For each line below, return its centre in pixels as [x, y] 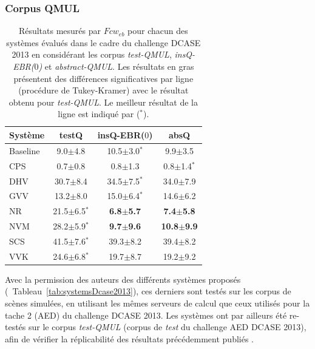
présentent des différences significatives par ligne [103, 78]
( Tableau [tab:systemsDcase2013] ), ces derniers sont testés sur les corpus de [148, 291]
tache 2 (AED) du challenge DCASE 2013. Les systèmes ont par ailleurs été [146, 315]
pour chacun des [158, 31]
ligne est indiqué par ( [99, 114]
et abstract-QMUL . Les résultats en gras [119, 66]
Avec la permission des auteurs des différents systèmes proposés [123, 279]
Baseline [25, 150]
